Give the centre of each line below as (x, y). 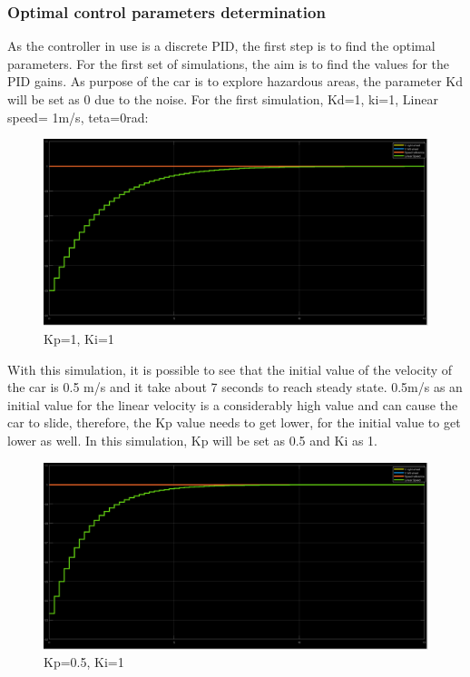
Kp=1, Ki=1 (79, 338)
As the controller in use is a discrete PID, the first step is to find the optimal (221, 46)
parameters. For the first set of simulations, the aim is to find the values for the (229, 63)
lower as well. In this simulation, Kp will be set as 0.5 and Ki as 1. (193, 440)
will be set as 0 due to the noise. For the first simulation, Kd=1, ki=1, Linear (223, 99)
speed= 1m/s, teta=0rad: (78, 117)
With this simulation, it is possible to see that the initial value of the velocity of (230, 369)
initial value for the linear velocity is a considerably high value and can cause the (233, 404)
